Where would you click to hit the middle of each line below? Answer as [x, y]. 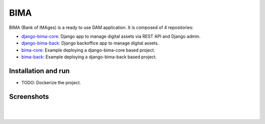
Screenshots [29, 96]
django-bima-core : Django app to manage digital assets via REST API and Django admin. [111, 36]
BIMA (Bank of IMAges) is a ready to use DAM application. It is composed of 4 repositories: [101, 27]
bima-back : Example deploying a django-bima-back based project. [89, 57]
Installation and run [39, 71]
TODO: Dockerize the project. [51, 83]
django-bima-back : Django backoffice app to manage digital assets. [90, 43]
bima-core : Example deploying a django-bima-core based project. [88, 50]
